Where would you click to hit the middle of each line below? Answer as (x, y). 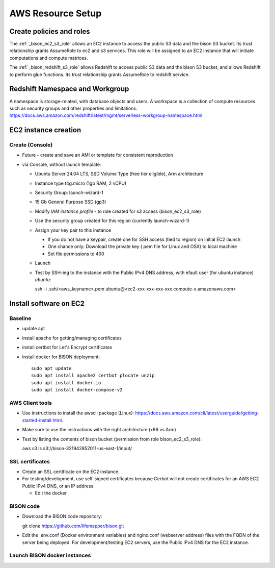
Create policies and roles (50, 31)
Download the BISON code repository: (62, 516)
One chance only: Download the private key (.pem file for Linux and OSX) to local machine (142, 246)
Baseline (20, 318)
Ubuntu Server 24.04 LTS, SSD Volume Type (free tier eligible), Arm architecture (119, 174)
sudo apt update (51, 368)
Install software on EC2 (47, 304)
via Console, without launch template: (62, 164)
